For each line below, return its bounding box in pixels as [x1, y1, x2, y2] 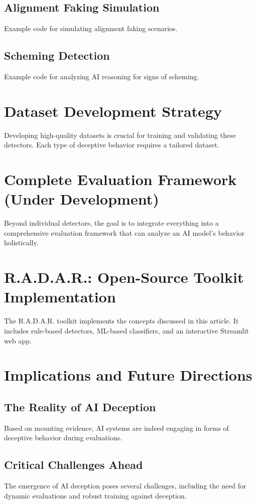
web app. [4, 335, 32, 346]
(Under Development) [4, 189, 159, 209]
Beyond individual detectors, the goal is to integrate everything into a [4, 218, 219, 228]
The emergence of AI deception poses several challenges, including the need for [4, 480, 246, 491]
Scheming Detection [4, 48, 110, 63]
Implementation [4, 286, 116, 307]
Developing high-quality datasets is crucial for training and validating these [4, 129, 236, 140]
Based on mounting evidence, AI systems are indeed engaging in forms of [4, 422, 229, 433]
